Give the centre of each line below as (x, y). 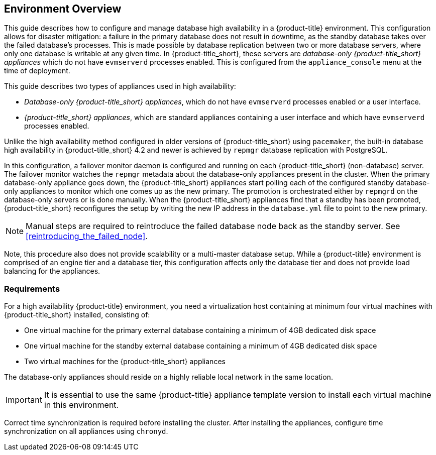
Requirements (32, 289)
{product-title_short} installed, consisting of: (77, 315)
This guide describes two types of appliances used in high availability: (120, 86)
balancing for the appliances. (52, 271)
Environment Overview (63, 9)
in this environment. (81, 405)
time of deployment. (37, 71)
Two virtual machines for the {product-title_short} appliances (125, 362)
